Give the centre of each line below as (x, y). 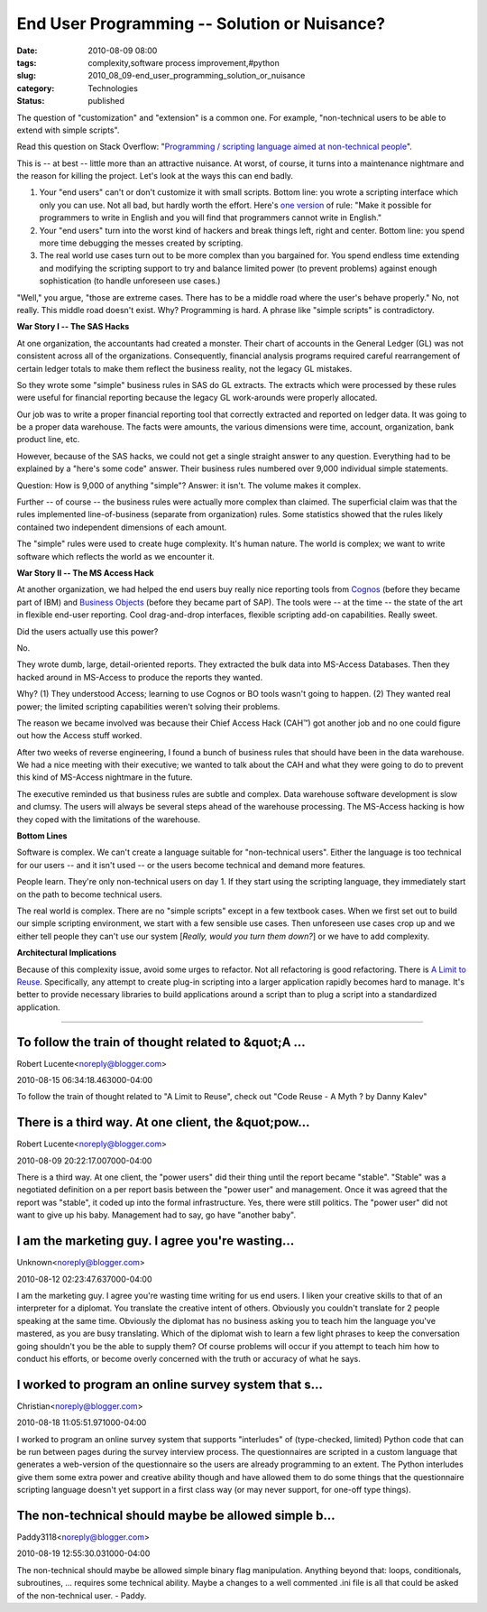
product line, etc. (48, 440)
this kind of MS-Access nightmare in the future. (105, 777)
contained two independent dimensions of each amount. (122, 527)
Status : (31, 101)
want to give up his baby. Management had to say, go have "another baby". (156, 1215)
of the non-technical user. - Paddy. (82, 1595)
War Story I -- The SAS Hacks (73, 327)
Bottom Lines (42, 836)
